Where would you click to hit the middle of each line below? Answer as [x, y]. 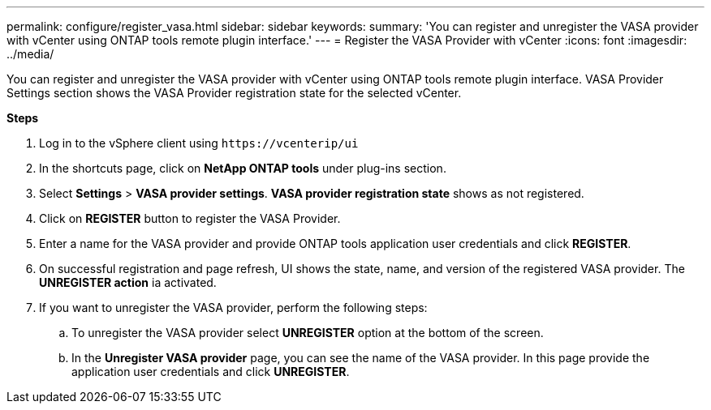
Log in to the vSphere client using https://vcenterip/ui [199, 143]
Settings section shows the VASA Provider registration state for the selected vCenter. [234, 93]
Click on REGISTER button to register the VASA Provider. [190, 218]
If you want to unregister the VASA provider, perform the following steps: [233, 307]
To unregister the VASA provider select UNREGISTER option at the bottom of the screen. [308, 333]
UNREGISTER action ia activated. [128, 282]
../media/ [30, 54]
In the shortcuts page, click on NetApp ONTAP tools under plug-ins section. [243, 168]
